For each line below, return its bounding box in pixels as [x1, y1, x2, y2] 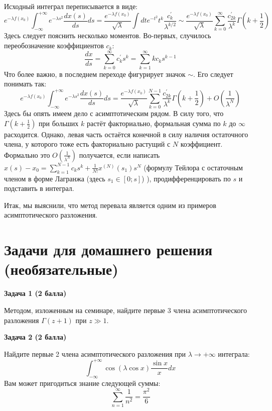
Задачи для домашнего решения [4, 239, 213, 260]
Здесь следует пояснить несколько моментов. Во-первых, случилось [4, 30, 211, 41]
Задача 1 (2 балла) [4, 288, 67, 298]
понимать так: [4, 78, 47, 89]
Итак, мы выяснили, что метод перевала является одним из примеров [4, 199, 216, 210]
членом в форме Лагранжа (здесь [4, 173, 105, 183]
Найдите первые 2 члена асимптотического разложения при [4, 348, 186, 359]
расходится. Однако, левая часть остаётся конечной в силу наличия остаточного [4, 129, 248, 139]
